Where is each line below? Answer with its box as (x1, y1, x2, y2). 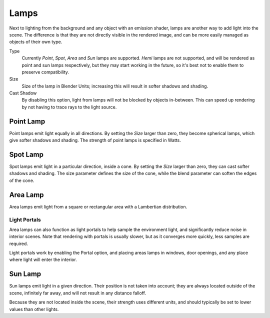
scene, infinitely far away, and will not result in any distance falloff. (9, 290, 146, 296)
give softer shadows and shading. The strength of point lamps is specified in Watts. (9, 137, 181, 143)
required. (9, 240, 28, 246)
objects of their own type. (9, 39, 62, 45)
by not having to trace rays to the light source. (21, 104, 117, 110)
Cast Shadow (9, 90, 37, 96)
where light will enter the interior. (9, 256, 77, 262)
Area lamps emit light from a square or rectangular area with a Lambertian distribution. (9, 203, 187, 209)
